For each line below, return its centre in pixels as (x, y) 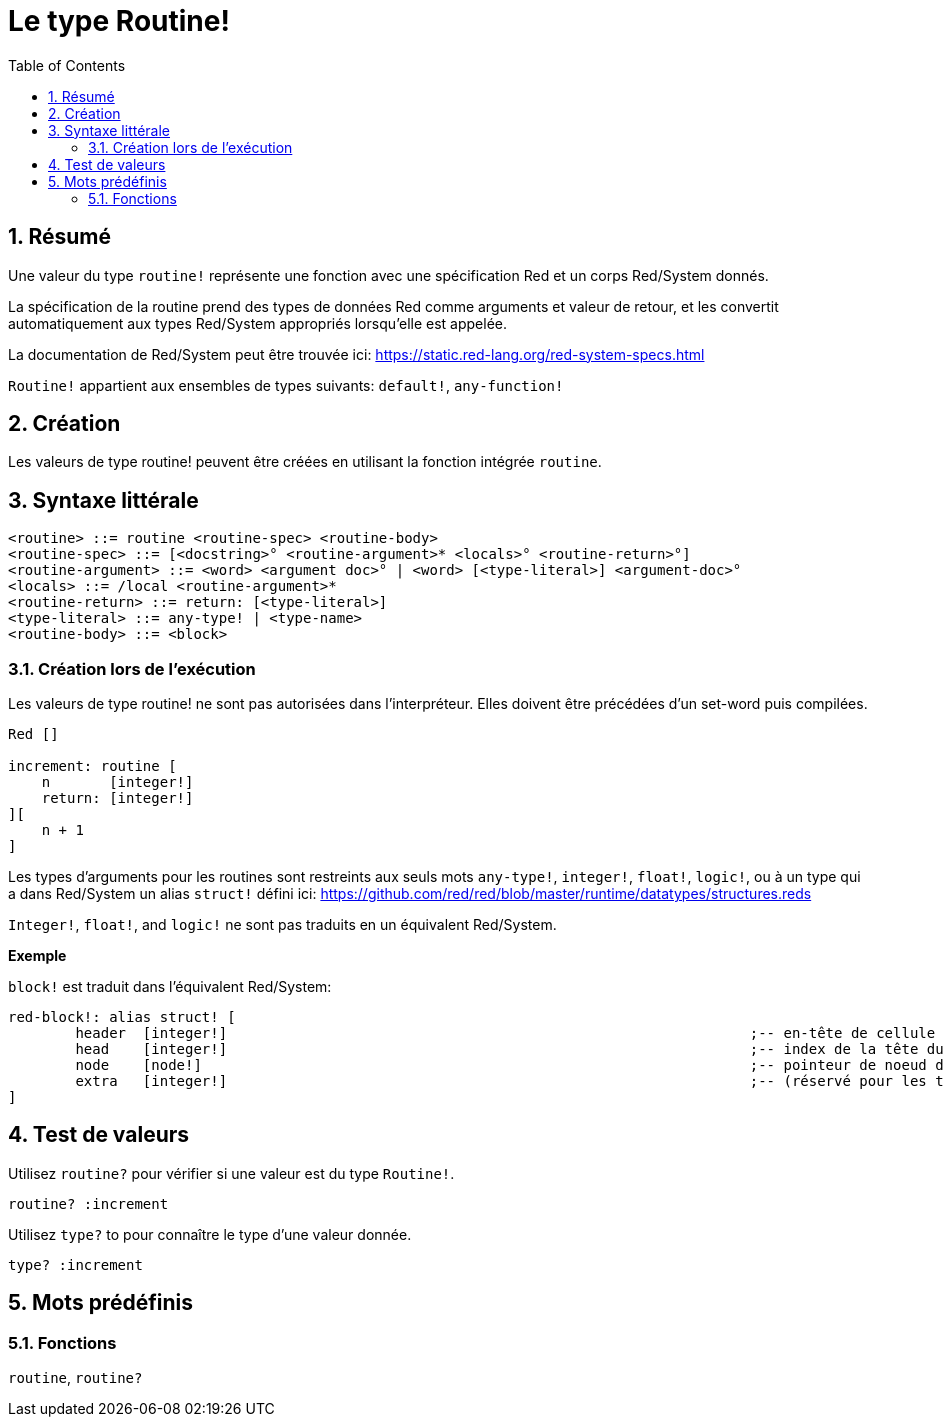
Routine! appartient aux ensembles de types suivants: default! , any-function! (286, 385)
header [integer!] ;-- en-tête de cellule (505, 1033)
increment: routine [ (92, 766)
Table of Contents (67, 65)
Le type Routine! (119, 21)
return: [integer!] (117, 798)
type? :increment (75, 1264)
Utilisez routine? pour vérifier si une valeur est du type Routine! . (231, 1173)
